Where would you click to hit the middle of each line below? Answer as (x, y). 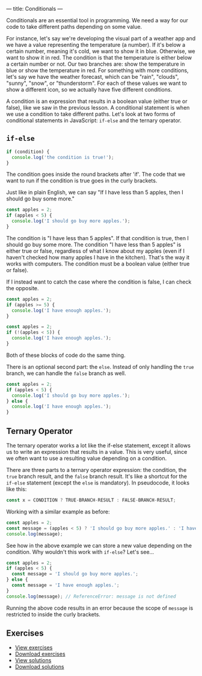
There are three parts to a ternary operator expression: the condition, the (96, 470)
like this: (17, 489)
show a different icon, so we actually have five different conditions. (89, 89)
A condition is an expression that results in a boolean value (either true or (97, 101)
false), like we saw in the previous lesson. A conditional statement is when (98, 107)
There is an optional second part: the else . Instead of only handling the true (100, 367)
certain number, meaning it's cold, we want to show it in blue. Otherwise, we (101, 51)
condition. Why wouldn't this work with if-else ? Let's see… (80, 552)
